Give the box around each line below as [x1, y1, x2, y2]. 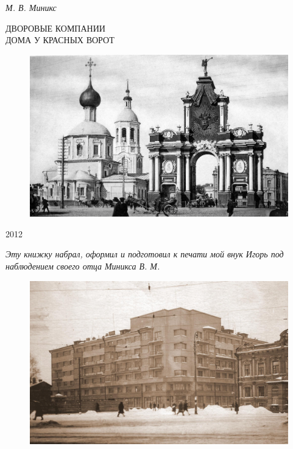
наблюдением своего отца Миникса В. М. [5, 260, 160, 273]
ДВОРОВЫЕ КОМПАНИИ [5, 21, 105, 34]
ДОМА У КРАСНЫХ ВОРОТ [5, 33, 115, 46]
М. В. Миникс [5, 1, 57, 13]
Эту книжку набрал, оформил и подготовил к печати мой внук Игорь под [5, 248, 284, 260]
